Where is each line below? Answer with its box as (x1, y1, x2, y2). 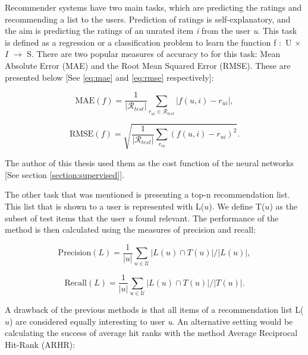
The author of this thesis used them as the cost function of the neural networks (5, 157, 294, 169)
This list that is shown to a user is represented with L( (5, 199, 205, 212)
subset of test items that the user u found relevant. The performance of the (5, 211, 279, 224)
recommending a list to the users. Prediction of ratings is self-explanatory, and (5, 12, 291, 25)
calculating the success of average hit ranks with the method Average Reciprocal (5, 327, 298, 339)
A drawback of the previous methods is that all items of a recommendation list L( (5, 303, 304, 316)
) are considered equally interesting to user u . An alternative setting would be (10, 315, 293, 327)
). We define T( (209, 199, 265, 212)
